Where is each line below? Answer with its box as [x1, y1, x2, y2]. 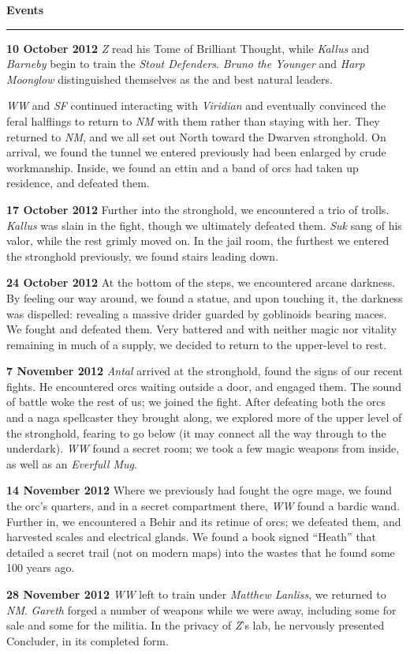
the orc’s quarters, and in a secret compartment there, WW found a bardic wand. [6, 498, 401, 514]
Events [6, 2, 44, 17]
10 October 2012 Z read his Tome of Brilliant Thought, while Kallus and [6, 39, 370, 56]
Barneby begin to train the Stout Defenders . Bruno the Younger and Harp [6, 55, 365, 72]
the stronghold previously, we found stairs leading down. [6, 247, 279, 264]
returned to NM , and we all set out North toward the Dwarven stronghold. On [6, 128, 386, 145]
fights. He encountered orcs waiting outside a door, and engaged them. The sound [6, 378, 401, 394]
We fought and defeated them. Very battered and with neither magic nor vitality [6, 321, 397, 337]
